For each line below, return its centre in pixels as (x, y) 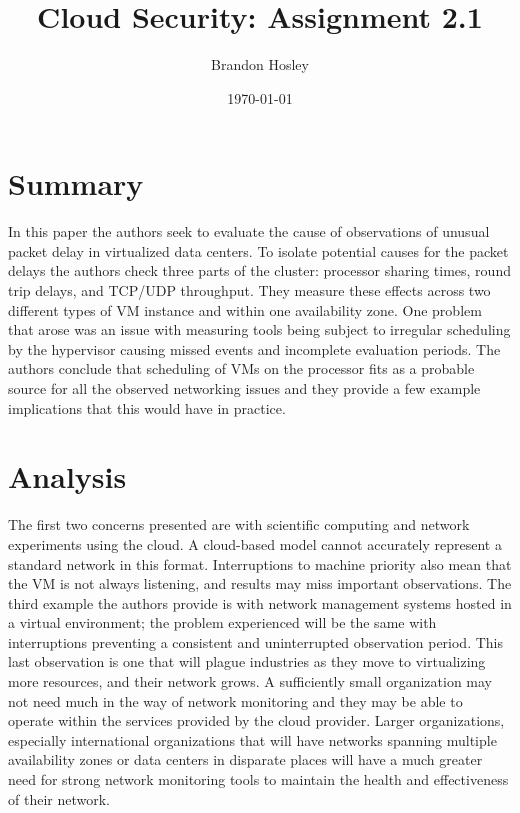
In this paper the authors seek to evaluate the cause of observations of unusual (249, 231)
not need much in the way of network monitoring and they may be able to (235, 700)
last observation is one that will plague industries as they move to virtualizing (247, 661)
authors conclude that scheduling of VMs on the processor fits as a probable (241, 368)
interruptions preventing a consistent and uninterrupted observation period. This (256, 641)
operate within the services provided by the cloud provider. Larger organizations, (256, 720)
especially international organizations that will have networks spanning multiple (252, 739)
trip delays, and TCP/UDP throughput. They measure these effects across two (249, 290)
